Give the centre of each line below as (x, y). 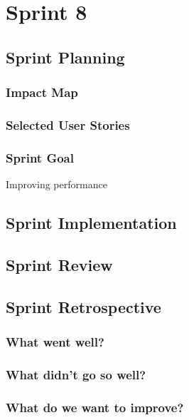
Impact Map (42, 92)
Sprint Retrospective (83, 306)
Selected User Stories (68, 124)
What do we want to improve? (95, 407)
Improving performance (56, 184)
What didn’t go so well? (76, 374)
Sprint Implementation (91, 223)
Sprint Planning (65, 57)
